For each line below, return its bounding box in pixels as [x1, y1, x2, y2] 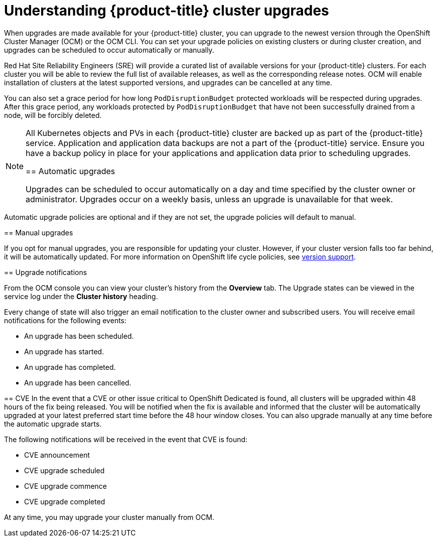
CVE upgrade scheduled [24, 466, 105, 475]
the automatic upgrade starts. [4, 419, 102, 428]
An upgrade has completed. [24, 362, 116, 371]
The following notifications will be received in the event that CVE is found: [4, 435, 248, 444]
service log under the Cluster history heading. [4, 292, 158, 301]
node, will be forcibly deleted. [4, 110, 102, 119]
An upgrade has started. [24, 347, 104, 356]
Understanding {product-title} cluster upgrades [4, 2, 329, 19]
